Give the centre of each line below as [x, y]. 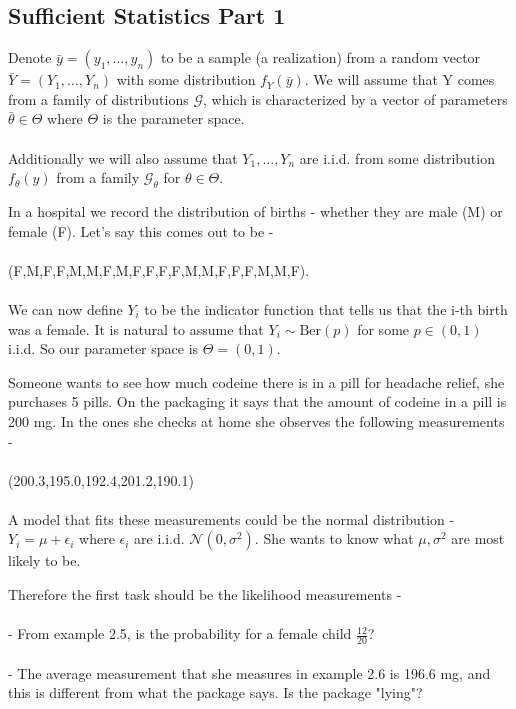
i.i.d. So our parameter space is [103, 348]
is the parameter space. [173, 118]
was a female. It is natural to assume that [136, 328]
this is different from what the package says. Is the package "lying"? [215, 692]
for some [383, 328]
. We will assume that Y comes [399, 79]
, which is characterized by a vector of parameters [355, 98]
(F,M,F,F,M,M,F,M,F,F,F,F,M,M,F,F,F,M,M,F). [159, 269]
